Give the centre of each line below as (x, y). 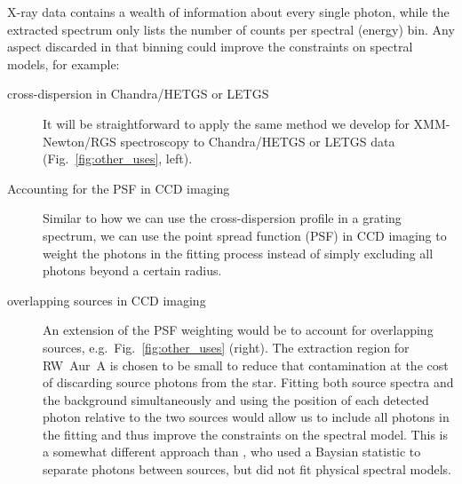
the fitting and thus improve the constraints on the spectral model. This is (245, 434)
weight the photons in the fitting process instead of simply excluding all (238, 253)
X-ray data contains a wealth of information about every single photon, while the (228, 12)
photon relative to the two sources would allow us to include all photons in (246, 417)
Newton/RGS (80, 141)
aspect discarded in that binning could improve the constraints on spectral (210, 47)
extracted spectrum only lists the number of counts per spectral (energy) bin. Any (231, 29)
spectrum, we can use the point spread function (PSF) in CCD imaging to (245, 235)
